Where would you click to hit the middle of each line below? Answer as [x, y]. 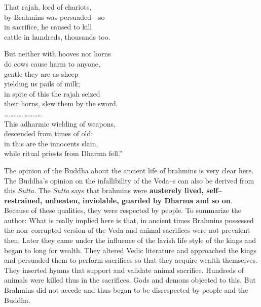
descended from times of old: [49, 133]
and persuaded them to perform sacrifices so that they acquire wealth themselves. [131, 260]
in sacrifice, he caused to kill [48, 27]
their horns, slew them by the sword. [61, 103]
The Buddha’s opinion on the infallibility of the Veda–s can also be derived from [129, 180]
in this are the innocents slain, [51, 143]
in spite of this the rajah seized [52, 93]
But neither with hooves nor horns [58, 54]
